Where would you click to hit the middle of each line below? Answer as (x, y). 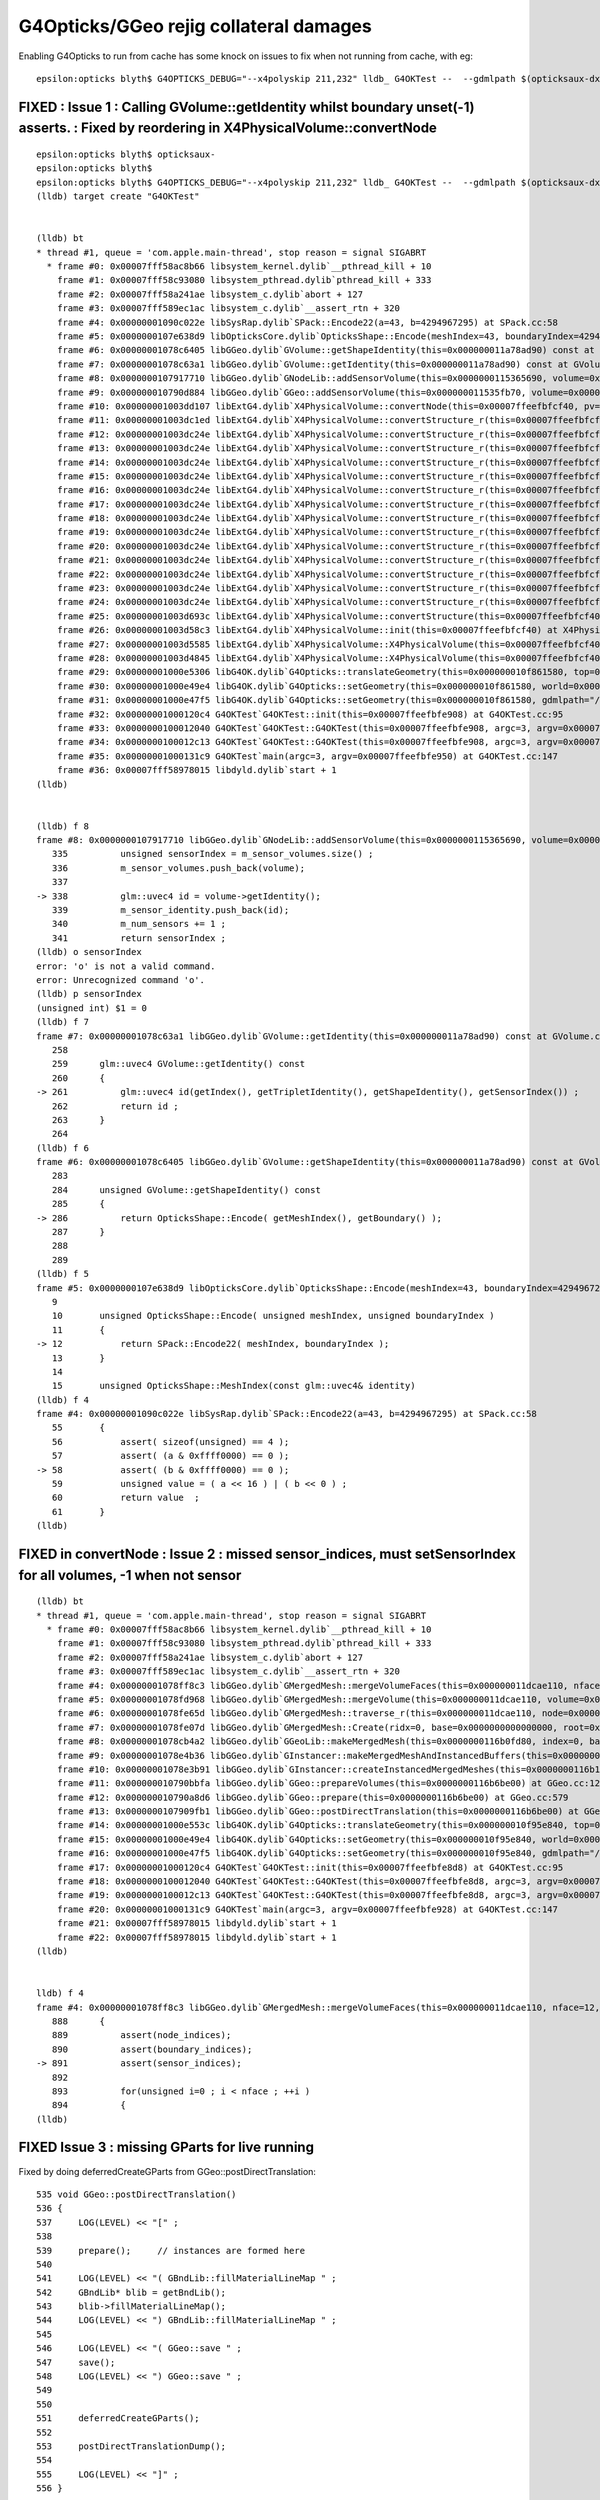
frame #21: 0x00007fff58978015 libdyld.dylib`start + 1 (196, 1923)
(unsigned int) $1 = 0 (92, 1008)
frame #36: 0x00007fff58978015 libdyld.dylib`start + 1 (196, 770)
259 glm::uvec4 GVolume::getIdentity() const (178, 1064)
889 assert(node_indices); (141, 2035)
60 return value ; (125, 1498)
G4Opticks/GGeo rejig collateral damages (195, 26)
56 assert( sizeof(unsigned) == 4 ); (170, 1441)
